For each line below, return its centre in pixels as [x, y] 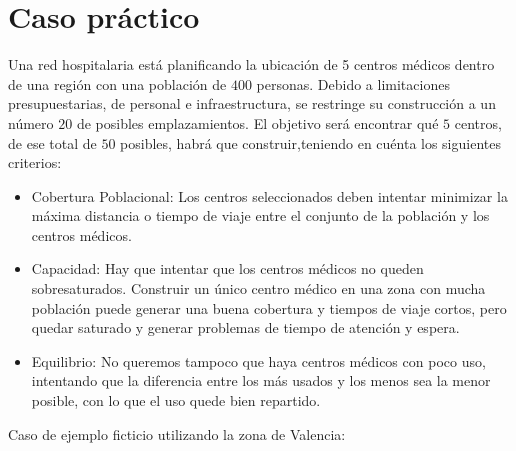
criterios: [35, 162]
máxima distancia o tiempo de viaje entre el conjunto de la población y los [260, 215]
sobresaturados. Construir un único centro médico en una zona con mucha [258, 288]
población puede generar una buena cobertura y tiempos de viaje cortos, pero [269, 307]
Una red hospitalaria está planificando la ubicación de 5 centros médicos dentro [251, 64]
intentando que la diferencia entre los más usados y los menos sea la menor [261, 380]
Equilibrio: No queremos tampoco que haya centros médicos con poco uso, [258, 360]
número [31, 122]
